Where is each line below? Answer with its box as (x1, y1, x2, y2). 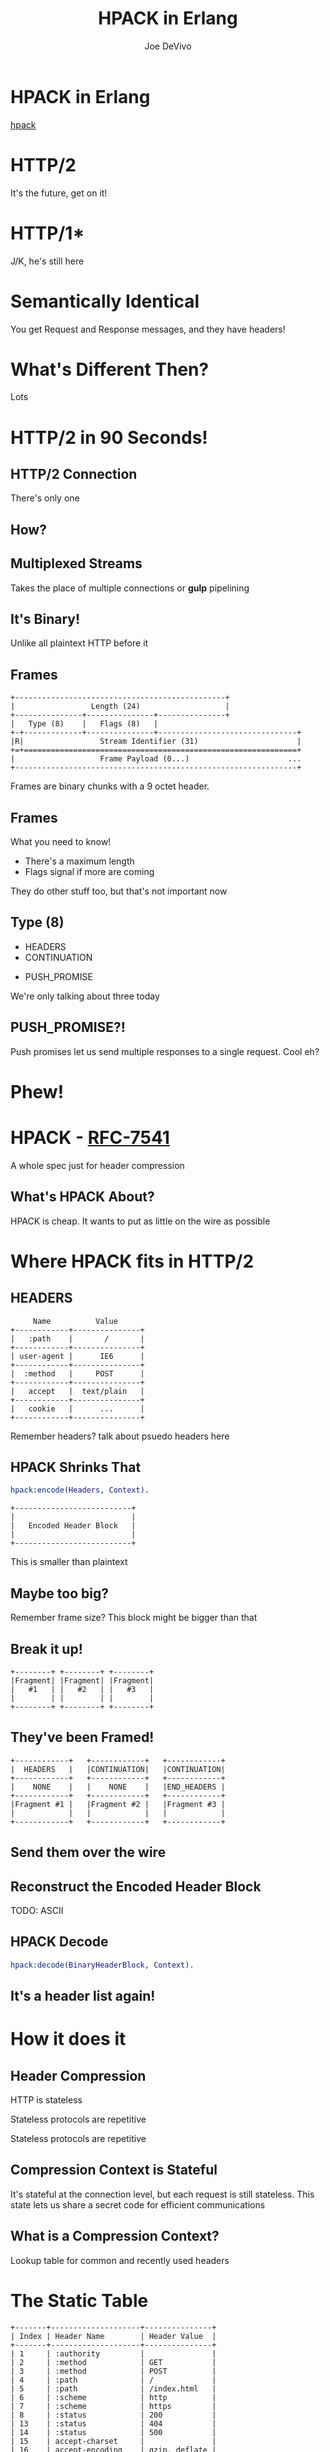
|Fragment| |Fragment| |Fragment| (10, 1675, 155, 1686)
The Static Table (10, 2289, 149, 2312)
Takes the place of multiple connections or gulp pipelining (10, 582, 250, 594)
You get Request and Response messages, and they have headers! (10, 323, 286, 335)
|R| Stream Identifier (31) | (10, 737, 302, 747)
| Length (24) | (10, 702, 230, 712)
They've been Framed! (10, 1729, 155, 1746)
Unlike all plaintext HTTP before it (10, 637, 149, 649)
